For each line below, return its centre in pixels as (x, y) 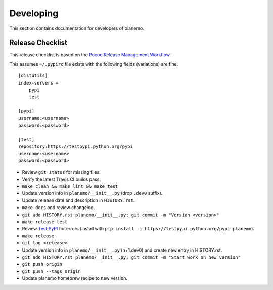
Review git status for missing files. (61, 172)
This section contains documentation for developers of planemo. (77, 28)
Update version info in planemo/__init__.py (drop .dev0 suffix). (92, 193)
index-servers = (38, 83)
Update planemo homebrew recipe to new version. (75, 278)
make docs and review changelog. (58, 208)
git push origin (42, 264)
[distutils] (33, 76)
